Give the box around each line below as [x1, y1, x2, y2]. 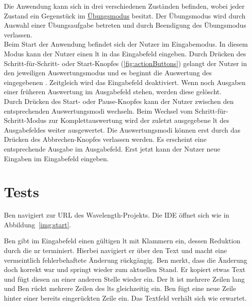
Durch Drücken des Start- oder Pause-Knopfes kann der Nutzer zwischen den [4, 96, 234, 106]
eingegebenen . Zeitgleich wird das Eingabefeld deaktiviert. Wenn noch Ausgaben [4, 77, 246, 87]
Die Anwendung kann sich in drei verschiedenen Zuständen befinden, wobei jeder [4, 1, 245, 11]
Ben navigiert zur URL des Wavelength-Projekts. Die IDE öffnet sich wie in [4, 210, 230, 220]
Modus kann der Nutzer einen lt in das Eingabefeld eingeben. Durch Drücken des [4, 48, 246, 58]
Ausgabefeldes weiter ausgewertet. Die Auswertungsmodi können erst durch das [4, 124, 241, 135]
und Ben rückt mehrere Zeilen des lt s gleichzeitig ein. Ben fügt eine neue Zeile [4, 283, 236, 293]
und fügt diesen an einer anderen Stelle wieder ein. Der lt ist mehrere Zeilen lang [4, 273, 245, 284]
